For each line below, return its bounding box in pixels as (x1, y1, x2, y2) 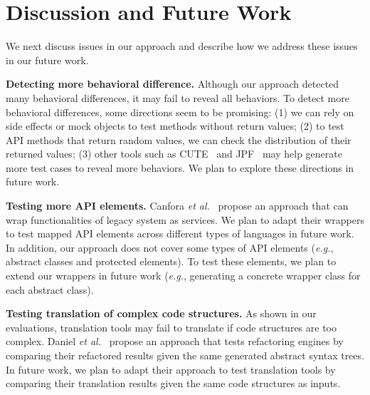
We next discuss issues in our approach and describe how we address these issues (6, 39, 358, 53)
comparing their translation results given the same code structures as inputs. (6, 376, 341, 391)
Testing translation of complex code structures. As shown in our (6, 306, 317, 321)
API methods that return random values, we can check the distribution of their (6, 132, 351, 147)
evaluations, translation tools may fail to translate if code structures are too (6, 319, 337, 334)
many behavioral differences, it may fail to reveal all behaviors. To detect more (6, 90, 349, 105)
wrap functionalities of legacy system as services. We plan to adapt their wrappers (6, 212, 364, 227)
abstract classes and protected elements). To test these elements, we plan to (6, 254, 337, 269)
